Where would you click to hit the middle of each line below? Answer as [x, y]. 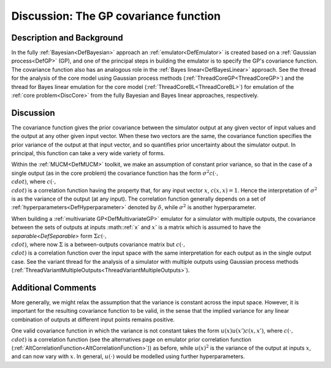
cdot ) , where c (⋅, [34, 182]
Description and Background [67, 38]
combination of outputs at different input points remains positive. [93, 320]
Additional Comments [54, 287]
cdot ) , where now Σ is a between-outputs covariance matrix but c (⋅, [98, 244]
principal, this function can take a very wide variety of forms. [88, 153]
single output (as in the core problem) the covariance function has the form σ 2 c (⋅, [115, 173]
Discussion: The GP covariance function [116, 16]
